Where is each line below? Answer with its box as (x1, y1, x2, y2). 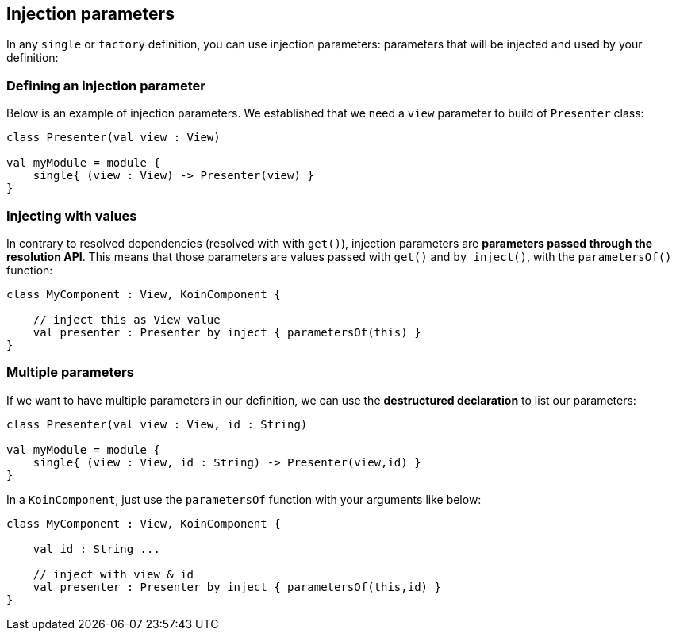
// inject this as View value (33, 313, 221, 326)
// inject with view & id (33, 567, 194, 581)
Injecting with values (6, 207, 137, 224)
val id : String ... (33, 542, 160, 555)
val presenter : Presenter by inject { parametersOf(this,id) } (33, 580, 441, 593)
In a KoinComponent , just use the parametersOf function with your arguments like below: (6, 492, 482, 506)
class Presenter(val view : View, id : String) (6, 417, 308, 431)
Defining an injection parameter (6, 77, 205, 94)
